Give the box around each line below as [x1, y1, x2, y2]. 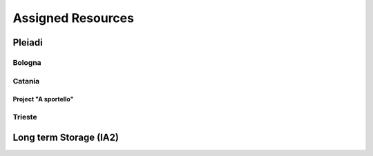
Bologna [12, 57, 41, 67]
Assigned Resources [12, 10, 135, 26]
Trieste [12, 113, 37, 122]
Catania [12, 76, 40, 86]
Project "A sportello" [12, 95, 74, 104]
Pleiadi [12, 37, 43, 48]
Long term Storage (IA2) [12, 131, 119, 143]
